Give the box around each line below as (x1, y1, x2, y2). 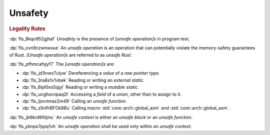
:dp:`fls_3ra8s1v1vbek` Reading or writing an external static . (21, 77, 145, 83)
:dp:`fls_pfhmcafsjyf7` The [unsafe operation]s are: (9, 61, 115, 67)
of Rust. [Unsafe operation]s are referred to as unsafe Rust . (9, 52, 132, 58)
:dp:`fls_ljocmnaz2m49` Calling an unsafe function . (21, 98, 127, 104)
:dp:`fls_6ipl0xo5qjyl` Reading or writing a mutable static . (21, 84, 139, 90)
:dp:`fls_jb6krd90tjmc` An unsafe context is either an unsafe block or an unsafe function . (9, 114, 192, 120)
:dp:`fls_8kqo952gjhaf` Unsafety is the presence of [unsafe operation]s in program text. (9, 35, 190, 42)
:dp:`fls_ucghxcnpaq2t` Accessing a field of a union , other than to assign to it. (21, 91, 182, 97)
